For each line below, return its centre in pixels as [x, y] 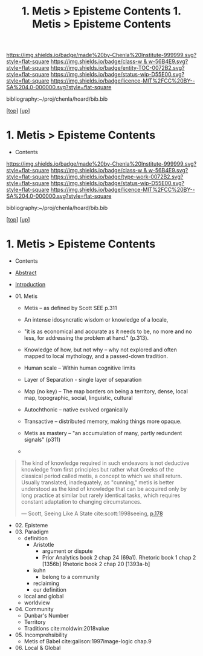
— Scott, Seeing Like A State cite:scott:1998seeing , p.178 [92, 513]
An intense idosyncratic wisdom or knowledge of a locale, [96, 320]
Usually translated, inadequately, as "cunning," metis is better [97, 482]
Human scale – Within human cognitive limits [80, 368]
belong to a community [71, 577]
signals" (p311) [42, 440]
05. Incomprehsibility [41, 635]
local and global [44, 597]
